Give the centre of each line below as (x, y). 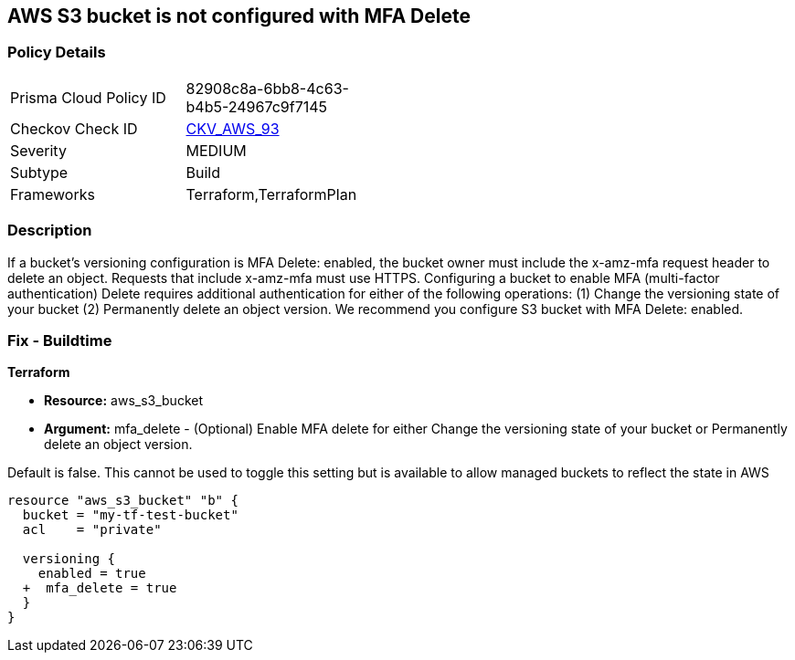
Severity (38, 150)
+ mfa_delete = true (100, 588)
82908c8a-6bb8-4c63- (267, 88)
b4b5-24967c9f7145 (257, 106)
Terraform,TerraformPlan (271, 194)
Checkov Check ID (74, 128)
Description (50, 230)
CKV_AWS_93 (233, 128)
